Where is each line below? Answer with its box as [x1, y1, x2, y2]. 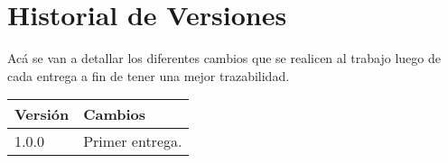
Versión [14, 104, 70, 125]
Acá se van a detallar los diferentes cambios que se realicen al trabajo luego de [7, 49, 441, 68]
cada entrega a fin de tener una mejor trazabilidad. [7, 66, 290, 85]
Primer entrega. [83, 131, 182, 152]
